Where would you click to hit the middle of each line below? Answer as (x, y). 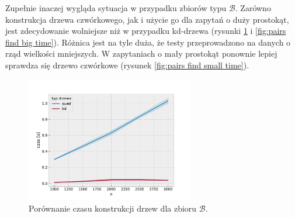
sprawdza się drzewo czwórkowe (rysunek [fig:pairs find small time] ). (127, 65)
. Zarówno (253, 8)
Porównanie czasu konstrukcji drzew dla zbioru (113, 208)
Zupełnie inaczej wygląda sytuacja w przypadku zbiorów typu (116, 8)
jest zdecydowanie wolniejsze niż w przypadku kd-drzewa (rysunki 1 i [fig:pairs (146, 31)
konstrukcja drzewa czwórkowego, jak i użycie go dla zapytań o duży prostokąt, (147, 19)
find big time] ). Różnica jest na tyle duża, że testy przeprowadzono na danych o (148, 42)
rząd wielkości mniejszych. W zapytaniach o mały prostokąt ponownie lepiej (141, 53)
